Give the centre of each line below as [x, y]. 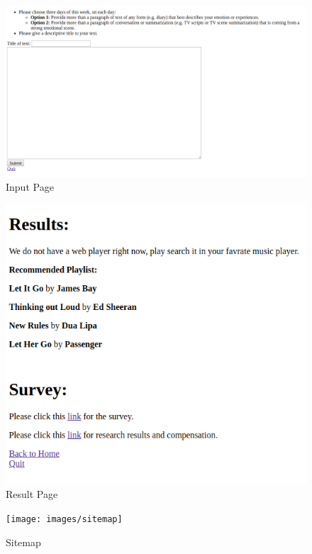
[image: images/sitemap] [64, 519]
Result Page [32, 494]
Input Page [30, 187]
